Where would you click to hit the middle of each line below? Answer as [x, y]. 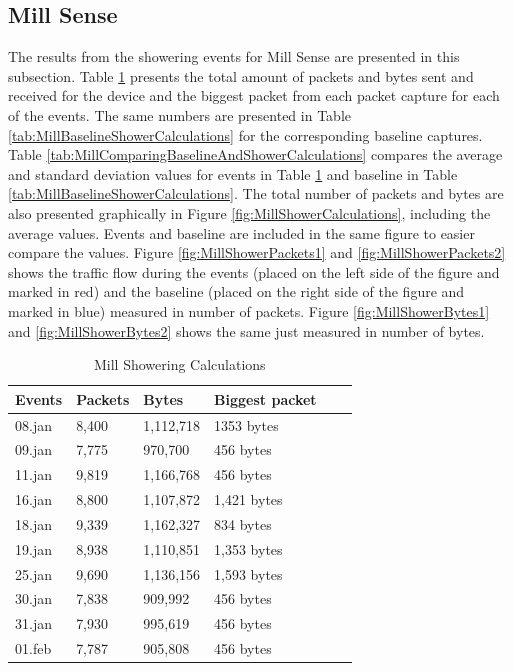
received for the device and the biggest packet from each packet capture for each [254, 95]
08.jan [33, 424]
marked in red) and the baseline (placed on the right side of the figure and [236, 291]
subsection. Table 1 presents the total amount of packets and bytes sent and [241, 75]
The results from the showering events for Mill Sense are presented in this [234, 56]
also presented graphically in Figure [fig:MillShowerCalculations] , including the [249, 212]
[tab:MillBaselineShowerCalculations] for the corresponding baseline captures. [245, 134]
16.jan [33, 499]
